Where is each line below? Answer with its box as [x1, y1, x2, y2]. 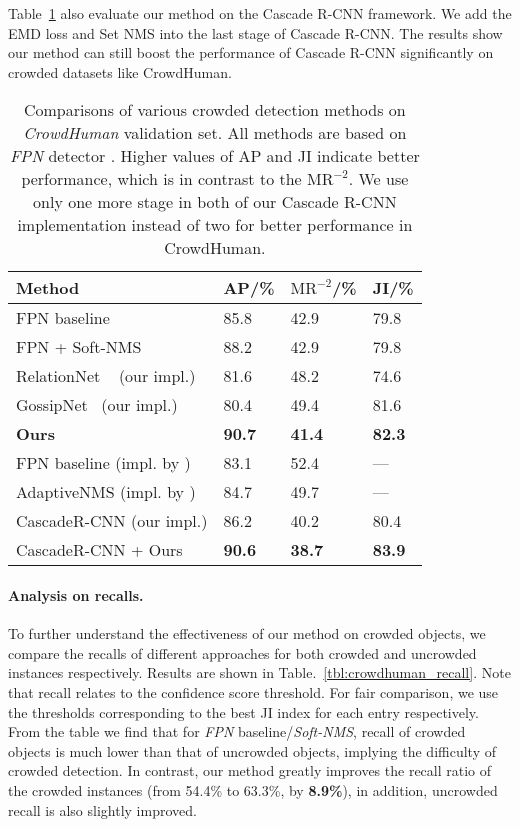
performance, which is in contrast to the [21, 167, 302, 191]
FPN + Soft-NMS [16, 335, 142, 359]
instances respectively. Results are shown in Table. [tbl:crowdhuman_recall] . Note [8, 662, 511, 683]
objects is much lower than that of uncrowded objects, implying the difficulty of [8, 740, 496, 761]
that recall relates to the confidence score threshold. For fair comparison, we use [8, 681, 499, 702]
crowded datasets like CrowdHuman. [8, 61, 232, 82]
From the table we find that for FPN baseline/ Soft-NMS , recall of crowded [8, 721, 466, 742]
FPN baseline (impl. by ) [16, 451, 191, 475]
